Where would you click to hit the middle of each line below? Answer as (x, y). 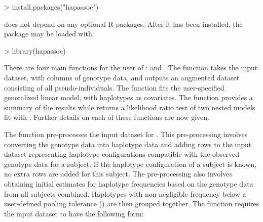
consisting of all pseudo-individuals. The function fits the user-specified (114, 87)
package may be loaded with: (49, 34)
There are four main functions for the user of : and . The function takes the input (131, 68)
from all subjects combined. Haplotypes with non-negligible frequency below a (125, 193)
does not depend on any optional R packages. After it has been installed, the (123, 24)
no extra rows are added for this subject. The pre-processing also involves (118, 174)
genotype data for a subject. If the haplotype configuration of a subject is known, (130, 164)
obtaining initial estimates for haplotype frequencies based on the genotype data (129, 183)
